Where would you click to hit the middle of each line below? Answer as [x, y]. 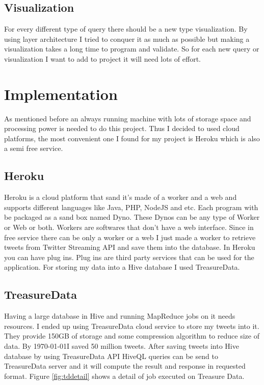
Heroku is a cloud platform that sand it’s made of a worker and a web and [121, 197]
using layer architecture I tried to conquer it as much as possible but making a [127, 39]
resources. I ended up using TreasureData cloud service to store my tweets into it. [132, 326]
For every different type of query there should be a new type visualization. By [126, 29]
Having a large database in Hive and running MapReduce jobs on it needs [120, 316]
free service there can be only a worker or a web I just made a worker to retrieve [130, 237]
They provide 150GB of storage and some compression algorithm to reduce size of [132, 336]
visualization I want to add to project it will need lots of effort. [103, 58]
